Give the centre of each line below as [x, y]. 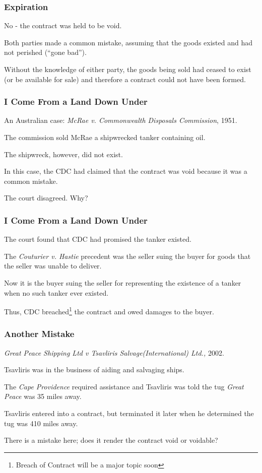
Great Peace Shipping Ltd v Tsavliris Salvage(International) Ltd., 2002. [114, 352]
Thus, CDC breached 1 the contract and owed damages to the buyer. [109, 311]
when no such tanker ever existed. [56, 292]
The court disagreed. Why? [46, 198]
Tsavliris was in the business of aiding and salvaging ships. [94, 369]
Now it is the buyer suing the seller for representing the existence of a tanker [123, 282]
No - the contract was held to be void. [63, 25]
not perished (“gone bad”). [45, 52]
